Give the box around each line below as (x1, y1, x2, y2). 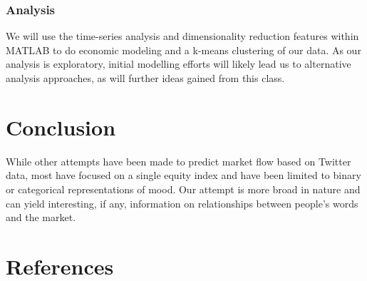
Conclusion (6, 112, 116, 141)
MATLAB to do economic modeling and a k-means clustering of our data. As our (6, 42, 361, 57)
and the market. (6, 210, 76, 225)
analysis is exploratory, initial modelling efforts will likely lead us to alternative (6, 56, 351, 71)
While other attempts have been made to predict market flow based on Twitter (6, 153, 351, 168)
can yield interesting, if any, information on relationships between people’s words (6, 195, 358, 210)
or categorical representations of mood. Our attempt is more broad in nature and (6, 181, 361, 196)
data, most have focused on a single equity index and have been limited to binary (6, 168, 361, 183)
